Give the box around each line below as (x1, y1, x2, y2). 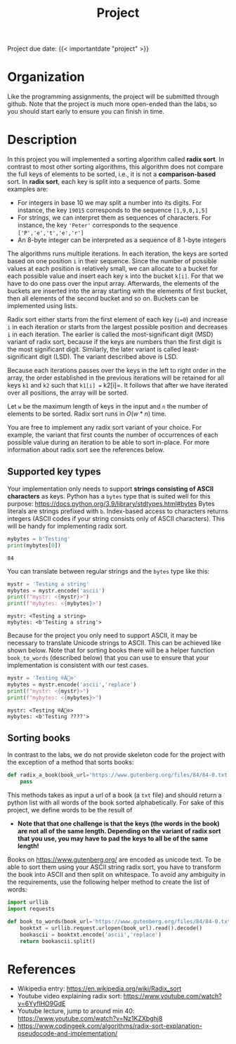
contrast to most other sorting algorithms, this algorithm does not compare (7, 163, 223, 171)
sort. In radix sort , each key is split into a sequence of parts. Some (7, 178, 200, 186)
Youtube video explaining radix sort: (17, 992, 122, 1000)
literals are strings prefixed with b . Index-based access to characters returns (7, 507, 228, 515)
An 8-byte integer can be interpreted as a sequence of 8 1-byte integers (17, 236, 227, 244)
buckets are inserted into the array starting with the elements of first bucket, (7, 286, 228, 296)
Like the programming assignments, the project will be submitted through (7, 93, 219, 101)
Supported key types (7, 465, 102, 478)
